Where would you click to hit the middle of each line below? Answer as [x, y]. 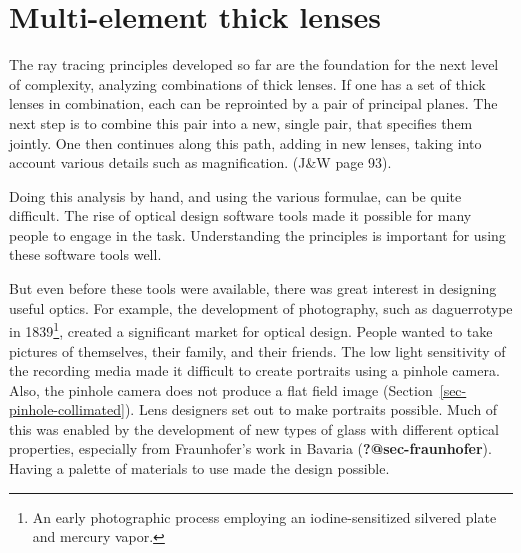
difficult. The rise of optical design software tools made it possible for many [240, 215]
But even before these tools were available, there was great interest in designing [253, 288]
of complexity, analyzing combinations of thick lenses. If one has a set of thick [247, 83]
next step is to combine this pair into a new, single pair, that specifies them [241, 122]
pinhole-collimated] [67, 409]
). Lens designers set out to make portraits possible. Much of [311, 409]
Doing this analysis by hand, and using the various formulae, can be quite [235, 195]
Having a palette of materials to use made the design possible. [199, 468]
